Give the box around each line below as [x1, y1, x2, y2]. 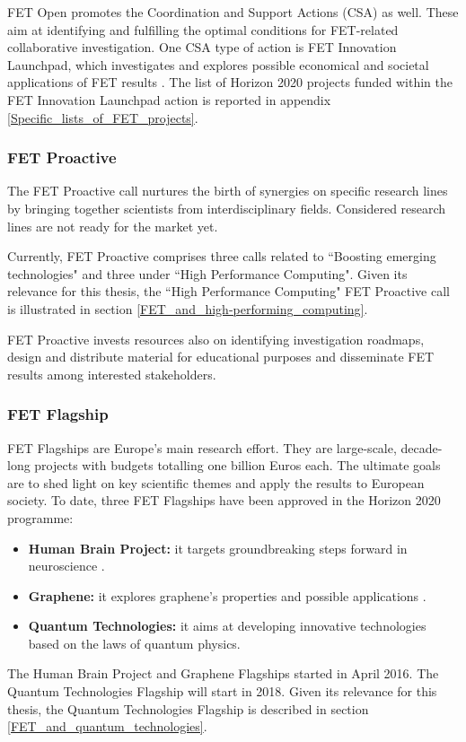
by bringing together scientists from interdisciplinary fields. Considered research [7, 198, 446, 217]
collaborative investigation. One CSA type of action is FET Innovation [7, 38, 397, 57]
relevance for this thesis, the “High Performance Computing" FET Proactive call [7, 282, 450, 301]
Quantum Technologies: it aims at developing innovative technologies [28, 616, 426, 635]
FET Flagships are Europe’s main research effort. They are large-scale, [7, 438, 397, 457]
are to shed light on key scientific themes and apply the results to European [7, 473, 425, 492]
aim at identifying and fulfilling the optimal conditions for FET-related [7, 20, 399, 39]
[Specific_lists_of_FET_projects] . [7, 108, 198, 127]
